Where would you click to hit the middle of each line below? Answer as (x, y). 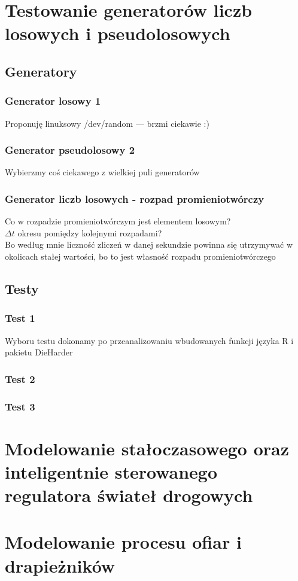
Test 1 (20, 318)
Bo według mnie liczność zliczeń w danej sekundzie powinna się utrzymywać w (149, 244)
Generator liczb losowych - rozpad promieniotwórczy (135, 198)
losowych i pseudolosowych (118, 33)
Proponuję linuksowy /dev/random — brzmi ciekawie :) (107, 123)
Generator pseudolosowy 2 (70, 150)
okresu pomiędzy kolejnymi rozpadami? (90, 232)
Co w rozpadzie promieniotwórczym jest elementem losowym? (118, 221)
